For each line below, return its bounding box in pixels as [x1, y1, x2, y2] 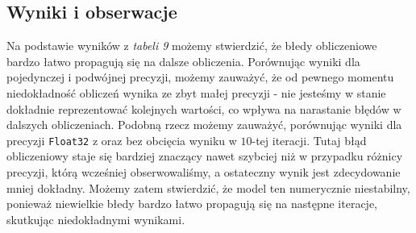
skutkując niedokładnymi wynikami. [6, 210, 185, 227]
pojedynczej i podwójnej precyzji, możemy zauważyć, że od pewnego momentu [6, 69, 394, 85]
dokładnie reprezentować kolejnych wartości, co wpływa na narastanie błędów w [6, 100, 401, 117]
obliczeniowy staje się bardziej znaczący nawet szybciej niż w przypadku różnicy [6, 148, 403, 164]
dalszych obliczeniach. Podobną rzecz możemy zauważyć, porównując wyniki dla [6, 116, 402, 133]
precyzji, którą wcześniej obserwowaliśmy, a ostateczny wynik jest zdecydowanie [6, 164, 401, 181]
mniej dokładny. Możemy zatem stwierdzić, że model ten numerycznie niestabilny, [6, 179, 410, 196]
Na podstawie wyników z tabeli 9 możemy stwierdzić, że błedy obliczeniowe [6, 37, 377, 54]
